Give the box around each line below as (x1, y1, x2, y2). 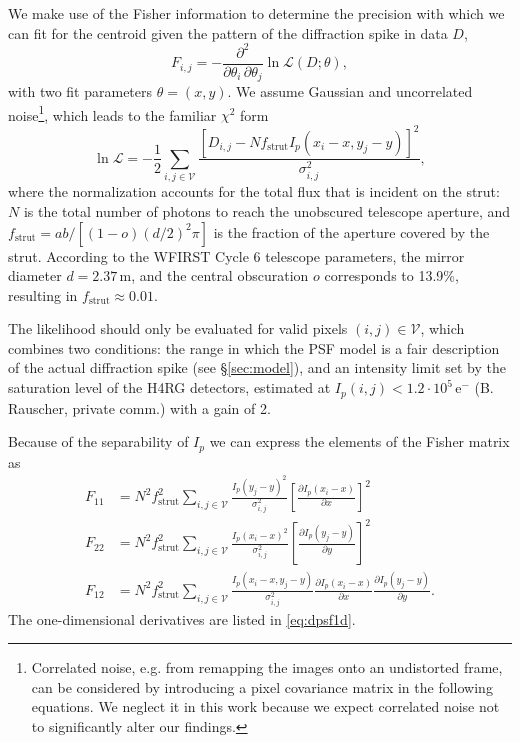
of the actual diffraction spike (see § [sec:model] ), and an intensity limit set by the (8, 357, 506, 378)
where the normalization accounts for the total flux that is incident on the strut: (8, 181, 500, 202)
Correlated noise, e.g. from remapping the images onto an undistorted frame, (31, 657, 503, 678)
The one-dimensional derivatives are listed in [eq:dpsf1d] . (8, 608, 356, 629)
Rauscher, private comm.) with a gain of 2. (8, 397, 271, 418)
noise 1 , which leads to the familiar (8, 101, 217, 125)
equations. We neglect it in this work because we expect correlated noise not (31, 696, 500, 717)
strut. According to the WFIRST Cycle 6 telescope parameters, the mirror (8, 245, 465, 266)
